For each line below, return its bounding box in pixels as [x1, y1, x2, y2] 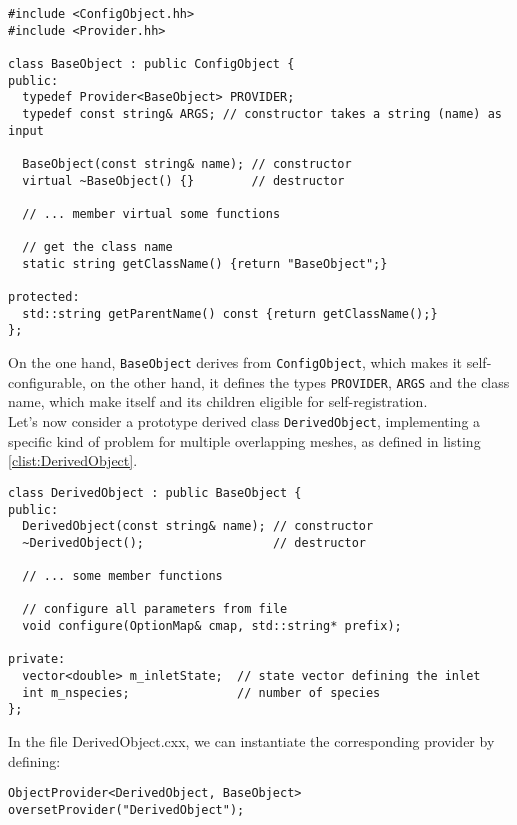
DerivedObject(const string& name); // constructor [22, 519, 374, 534]
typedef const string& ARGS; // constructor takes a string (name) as [22, 106, 502, 121]
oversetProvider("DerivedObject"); [8, 802, 245, 817]
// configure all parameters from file [22, 602, 288, 617]
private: [8, 652, 66, 667]
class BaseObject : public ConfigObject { [8, 56, 295, 71]
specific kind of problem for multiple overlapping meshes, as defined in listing [8, 430, 481, 451]
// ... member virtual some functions [22, 206, 281, 221]
